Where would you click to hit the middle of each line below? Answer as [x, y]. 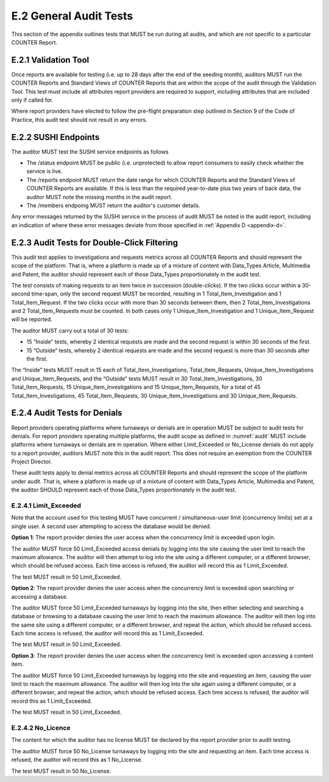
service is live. [44, 171]
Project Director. [32, 462]
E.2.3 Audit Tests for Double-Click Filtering [95, 243]
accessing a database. [40, 596]
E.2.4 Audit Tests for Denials [67, 413]
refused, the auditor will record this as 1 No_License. [77, 760]
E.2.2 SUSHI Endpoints [55, 137]
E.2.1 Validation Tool [50, 60]
